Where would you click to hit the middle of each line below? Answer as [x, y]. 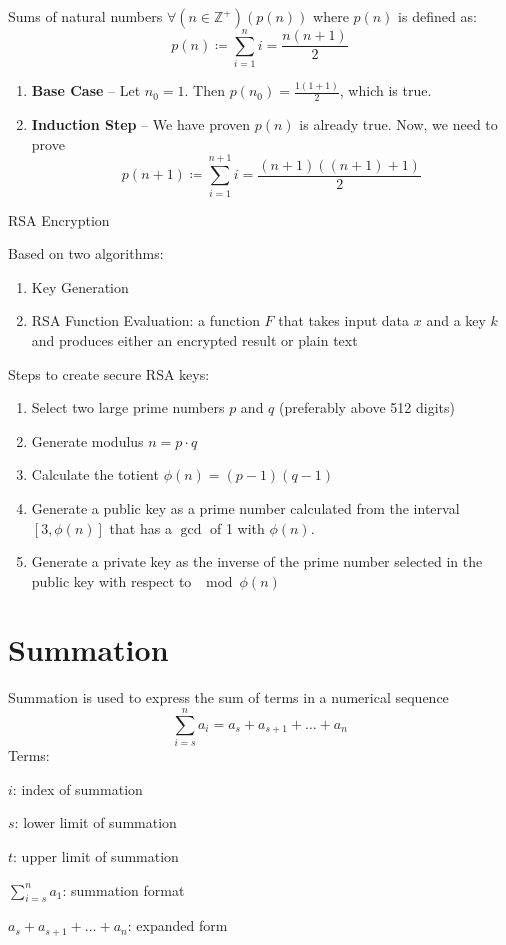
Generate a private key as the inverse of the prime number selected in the [257, 561]
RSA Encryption [59, 219]
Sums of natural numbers [85, 16]
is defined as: [437, 16]
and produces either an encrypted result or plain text [194, 339]
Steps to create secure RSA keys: [109, 373]
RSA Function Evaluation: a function [145, 320]
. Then [204, 90]
